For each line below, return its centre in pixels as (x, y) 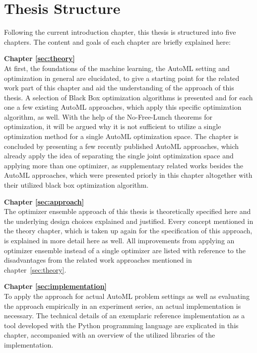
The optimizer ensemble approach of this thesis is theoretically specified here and (128, 211)
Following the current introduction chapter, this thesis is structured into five (120, 32)
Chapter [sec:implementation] (56, 286)
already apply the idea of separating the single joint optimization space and (119, 156)
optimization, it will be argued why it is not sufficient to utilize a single (113, 126)
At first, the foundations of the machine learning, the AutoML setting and (117, 68)
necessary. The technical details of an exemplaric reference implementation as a (125, 316)
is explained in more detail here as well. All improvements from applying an (119, 240)
